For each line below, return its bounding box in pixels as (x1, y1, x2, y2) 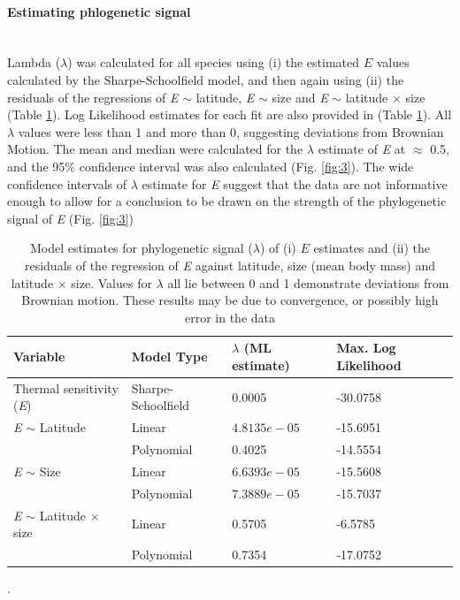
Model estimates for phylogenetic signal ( (29, 239, 253, 257)
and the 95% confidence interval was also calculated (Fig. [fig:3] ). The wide (7, 156, 414, 175)
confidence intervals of (7, 174, 127, 193)
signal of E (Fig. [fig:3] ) (7, 209, 134, 227)
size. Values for (71, 273, 152, 292)
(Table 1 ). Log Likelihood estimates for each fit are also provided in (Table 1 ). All (7, 105, 452, 124)
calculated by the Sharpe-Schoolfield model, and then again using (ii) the (7, 70, 404, 88)
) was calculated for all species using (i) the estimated (67, 53, 360, 72)
